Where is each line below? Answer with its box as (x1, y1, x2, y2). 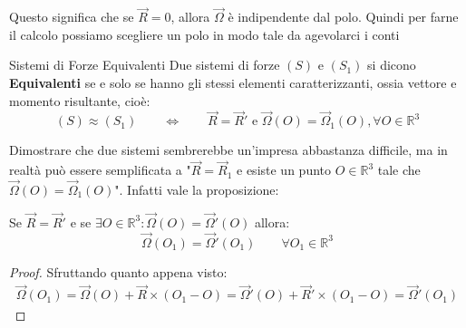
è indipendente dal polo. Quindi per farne (228, 7, 459, 26)
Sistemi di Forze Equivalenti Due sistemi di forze (9, 55, 280, 74)
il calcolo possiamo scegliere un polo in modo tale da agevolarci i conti (9, 24, 400, 43)
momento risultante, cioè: (9, 91, 150, 110)
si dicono (367, 55, 416, 74)
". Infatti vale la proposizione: (114, 180, 279, 199)
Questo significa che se (9, 7, 134, 26)
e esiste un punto (237, 160, 331, 179)
